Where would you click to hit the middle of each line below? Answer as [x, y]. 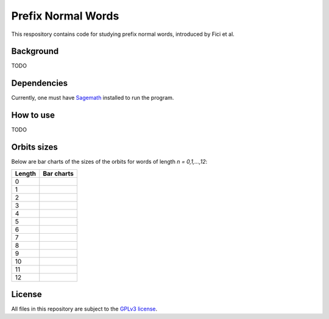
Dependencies [40, 83]
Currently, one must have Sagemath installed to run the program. [93, 98]
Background [35, 51]
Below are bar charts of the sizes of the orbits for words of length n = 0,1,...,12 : [109, 162]
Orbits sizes [34, 147]
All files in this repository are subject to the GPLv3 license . [84, 309]
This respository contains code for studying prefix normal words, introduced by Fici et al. [123, 34]
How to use [33, 115]
